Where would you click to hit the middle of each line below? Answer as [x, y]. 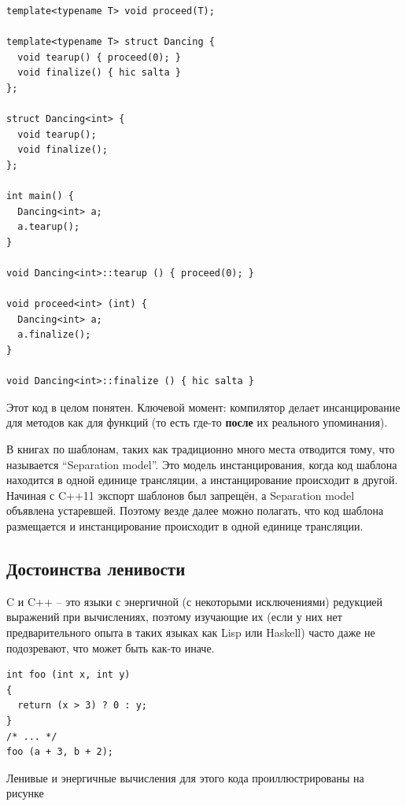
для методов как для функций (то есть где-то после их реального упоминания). [197, 422]
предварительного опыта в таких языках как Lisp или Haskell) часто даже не [191, 632]
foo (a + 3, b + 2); [60, 752]
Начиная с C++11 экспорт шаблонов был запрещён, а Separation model [181, 495]
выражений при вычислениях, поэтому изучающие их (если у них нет [174, 617]
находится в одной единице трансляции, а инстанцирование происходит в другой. [202, 480]
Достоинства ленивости [96, 568]
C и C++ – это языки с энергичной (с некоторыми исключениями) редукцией [195, 601]
